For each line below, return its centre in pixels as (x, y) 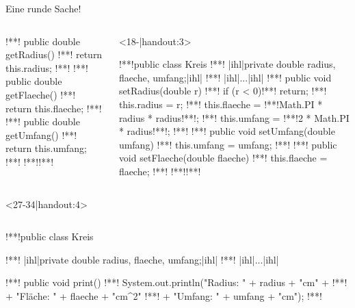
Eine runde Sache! (43, 8)
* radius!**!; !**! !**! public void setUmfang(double (227, 131)
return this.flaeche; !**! (54, 108)
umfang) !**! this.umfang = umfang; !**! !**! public (228, 144)
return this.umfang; (46, 148)
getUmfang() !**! (41, 134)
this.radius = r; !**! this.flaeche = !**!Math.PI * (221, 104)
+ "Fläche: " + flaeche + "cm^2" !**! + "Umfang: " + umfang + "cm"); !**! (164, 295)
